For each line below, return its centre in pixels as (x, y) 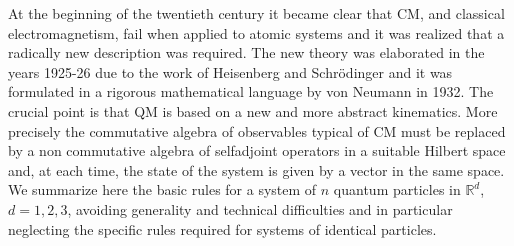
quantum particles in (397, 189)
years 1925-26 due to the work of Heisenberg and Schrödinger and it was (230, 71)
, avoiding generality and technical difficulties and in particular (260, 208)
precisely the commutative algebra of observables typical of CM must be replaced (257, 130)
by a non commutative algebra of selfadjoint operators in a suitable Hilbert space (257, 150)
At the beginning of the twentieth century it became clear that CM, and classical (256, 13)
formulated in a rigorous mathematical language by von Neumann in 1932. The (251, 91)
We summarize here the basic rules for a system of (162, 189)
